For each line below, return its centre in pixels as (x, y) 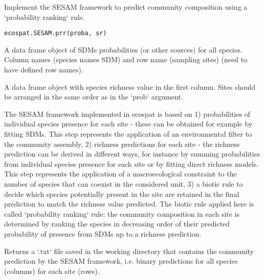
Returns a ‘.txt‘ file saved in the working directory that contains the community (129, 251)
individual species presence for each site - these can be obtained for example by (128, 124)
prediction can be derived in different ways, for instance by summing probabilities (132, 154)
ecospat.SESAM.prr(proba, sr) (56, 33)
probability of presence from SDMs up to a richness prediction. (103, 233)
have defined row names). (44, 70)
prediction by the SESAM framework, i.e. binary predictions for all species (121, 261)
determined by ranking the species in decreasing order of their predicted (117, 224)
